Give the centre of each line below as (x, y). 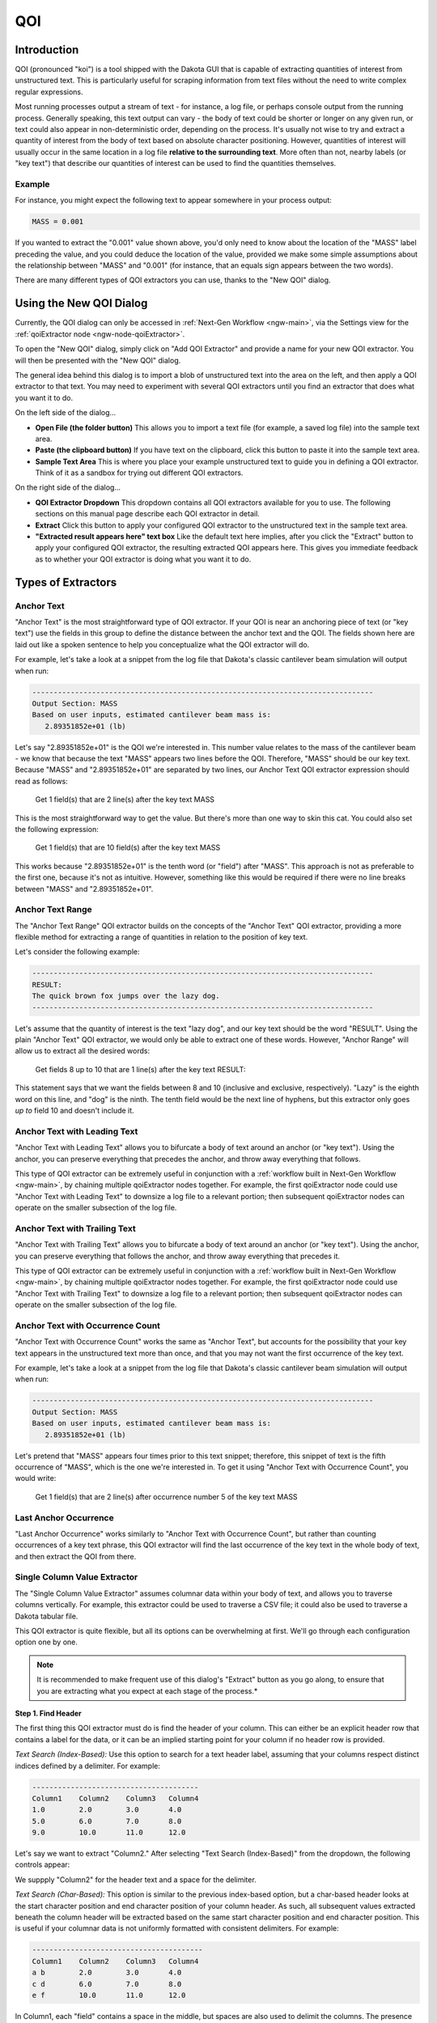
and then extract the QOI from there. (76, 1556)
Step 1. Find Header (49, 1713)
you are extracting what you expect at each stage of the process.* (147, 1690)
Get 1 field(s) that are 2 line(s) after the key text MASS (125, 799)
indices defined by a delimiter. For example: (88, 1766)
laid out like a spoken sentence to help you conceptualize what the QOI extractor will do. (162, 644)
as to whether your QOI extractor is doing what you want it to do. (143, 559)
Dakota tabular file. (47, 1616)
